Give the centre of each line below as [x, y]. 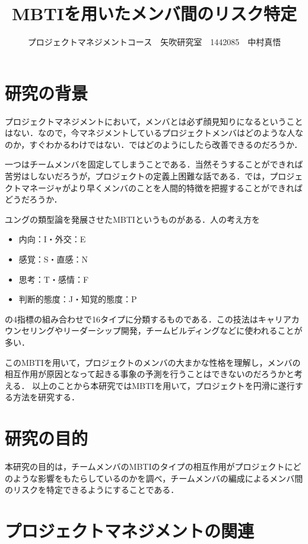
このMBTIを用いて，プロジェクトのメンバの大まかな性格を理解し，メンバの [153, 362]
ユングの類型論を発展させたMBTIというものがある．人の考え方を [132, 219]
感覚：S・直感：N [53, 259]
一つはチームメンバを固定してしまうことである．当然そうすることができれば [154, 164]
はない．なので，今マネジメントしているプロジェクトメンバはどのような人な [154, 133]
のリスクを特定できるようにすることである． [92, 490]
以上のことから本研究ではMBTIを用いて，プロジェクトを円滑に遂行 [163, 385]
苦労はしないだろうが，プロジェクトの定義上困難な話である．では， [137, 176]
